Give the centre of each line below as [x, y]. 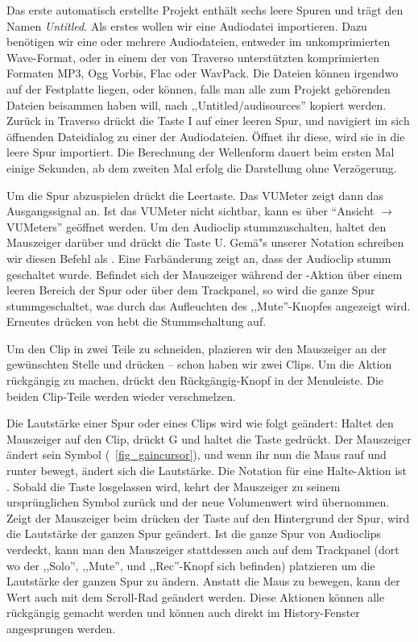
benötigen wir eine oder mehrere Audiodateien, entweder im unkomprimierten [199, 42]
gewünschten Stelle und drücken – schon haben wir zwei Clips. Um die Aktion [199, 364]
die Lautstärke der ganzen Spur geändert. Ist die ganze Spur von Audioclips [194, 534]
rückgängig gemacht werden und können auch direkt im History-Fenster [183, 613]
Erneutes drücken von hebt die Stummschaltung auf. [137, 321]
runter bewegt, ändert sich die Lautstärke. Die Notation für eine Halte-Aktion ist [207, 471]
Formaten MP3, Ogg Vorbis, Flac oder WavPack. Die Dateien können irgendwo [203, 73]
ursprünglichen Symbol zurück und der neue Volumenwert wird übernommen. [198, 502]
